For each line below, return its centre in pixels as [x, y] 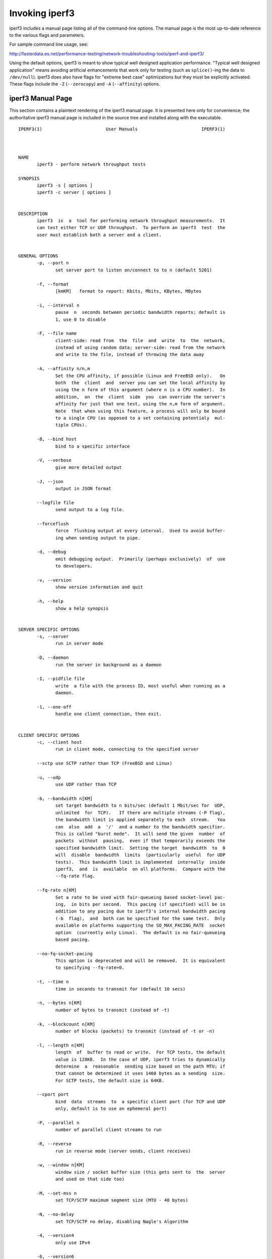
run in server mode [79, 644]
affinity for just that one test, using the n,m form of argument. [141, 404]
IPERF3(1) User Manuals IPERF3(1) [122, 129]
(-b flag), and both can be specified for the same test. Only [141, 918]
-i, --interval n [58, 305]
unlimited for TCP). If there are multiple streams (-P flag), [141, 813]
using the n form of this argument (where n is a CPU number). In [141, 390]
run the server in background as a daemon [109, 665]
